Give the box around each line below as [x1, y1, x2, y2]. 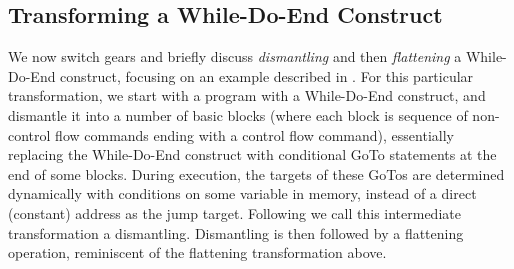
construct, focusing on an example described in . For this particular [60, 65, 474, 86]
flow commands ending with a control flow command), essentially [55, 124, 454, 145]
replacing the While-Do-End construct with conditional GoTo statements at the [8, 144, 497, 165]
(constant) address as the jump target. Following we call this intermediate [8, 202, 461, 223]
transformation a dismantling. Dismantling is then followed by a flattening [8, 222, 464, 243]
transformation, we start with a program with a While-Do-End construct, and [8, 85, 486, 106]
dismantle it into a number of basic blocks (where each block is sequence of [8, 104, 468, 125]
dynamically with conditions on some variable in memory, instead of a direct [8, 183, 477, 204]
